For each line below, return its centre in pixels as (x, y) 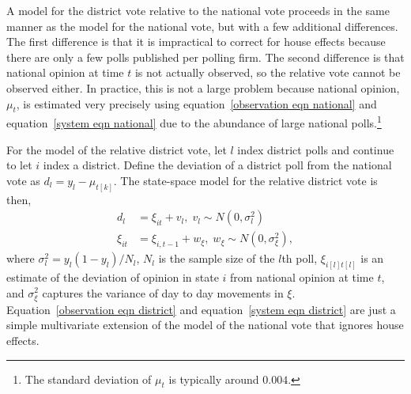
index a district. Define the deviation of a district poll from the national (217, 165)
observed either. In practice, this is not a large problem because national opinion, (203, 87)
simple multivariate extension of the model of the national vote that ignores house (205, 325)
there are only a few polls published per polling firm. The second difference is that (205, 57)
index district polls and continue (316, 149)
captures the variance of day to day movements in (163, 292)
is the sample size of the (217, 258)
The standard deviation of (88, 379)
